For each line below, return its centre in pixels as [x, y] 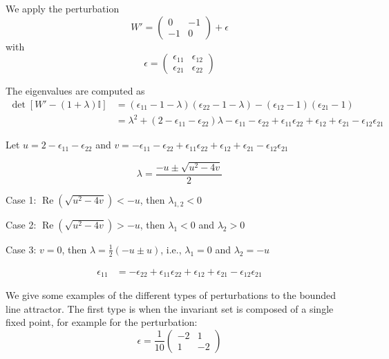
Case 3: [21, 249]
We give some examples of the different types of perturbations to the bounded [171, 295]
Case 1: [21, 199]
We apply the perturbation [63, 8]
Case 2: [21, 224]
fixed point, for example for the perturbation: [102, 322]
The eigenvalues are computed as [75, 91]
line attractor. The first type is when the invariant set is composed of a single [170, 308]
